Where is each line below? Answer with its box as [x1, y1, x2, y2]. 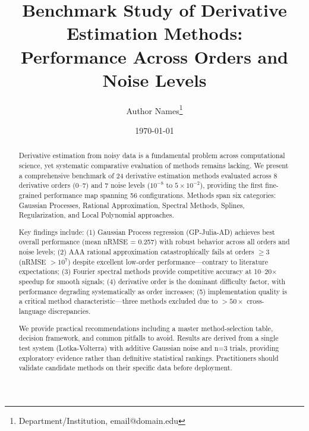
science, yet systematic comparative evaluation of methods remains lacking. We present [18, 160, 289, 170]
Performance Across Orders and [20, 44, 289, 68]
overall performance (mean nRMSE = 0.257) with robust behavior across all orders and [18, 237, 290, 247]
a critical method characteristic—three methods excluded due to [18, 296, 218, 306]
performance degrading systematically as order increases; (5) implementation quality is [18, 286, 287, 296]
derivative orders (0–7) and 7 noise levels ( [18, 180, 150, 190]
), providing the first [200, 180, 263, 190]
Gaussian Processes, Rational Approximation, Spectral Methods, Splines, [18, 200, 245, 210]
